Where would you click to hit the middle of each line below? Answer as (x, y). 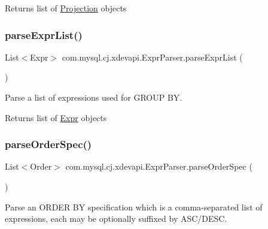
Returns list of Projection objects (66, 8)
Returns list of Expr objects (56, 117)
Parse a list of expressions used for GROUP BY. (94, 97)
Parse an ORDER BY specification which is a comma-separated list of (134, 207)
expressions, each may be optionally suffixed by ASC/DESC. (116, 219)
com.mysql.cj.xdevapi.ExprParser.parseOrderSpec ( (159, 166)
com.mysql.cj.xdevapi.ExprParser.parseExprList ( (152, 57)
